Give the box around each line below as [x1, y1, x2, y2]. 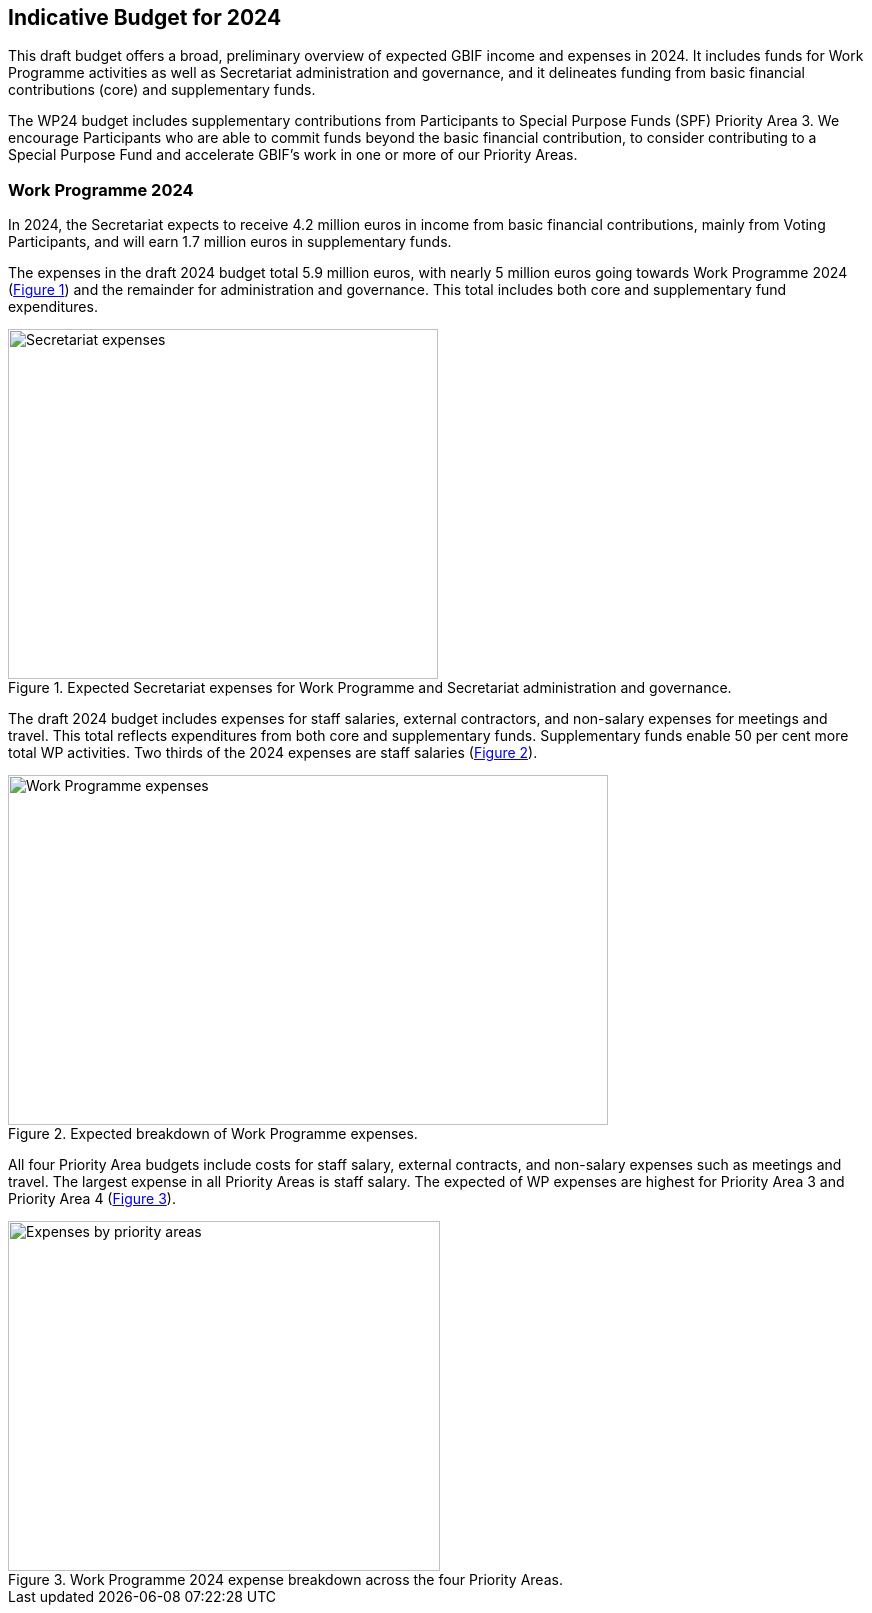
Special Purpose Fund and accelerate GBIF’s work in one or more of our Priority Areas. [8, 146, 578, 164]
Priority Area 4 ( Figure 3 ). [8, 1190, 176, 1208]
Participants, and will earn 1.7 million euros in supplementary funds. [8, 233, 452, 251]
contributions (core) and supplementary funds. [8, 81, 316, 99]
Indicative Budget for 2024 [8, 5, 282, 30]
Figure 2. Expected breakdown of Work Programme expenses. [8, 1125, 418, 1143]
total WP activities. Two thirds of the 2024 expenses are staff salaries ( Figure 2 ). [8, 744, 538, 762]
